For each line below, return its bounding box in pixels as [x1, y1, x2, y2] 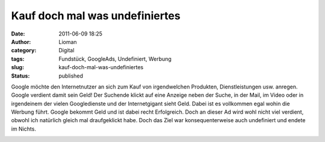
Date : [11, 30, 25, 37]
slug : [11, 64, 24, 71]
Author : [11, 38, 31, 45]
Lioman [58, 38, 78, 45]
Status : [11, 72, 30, 79]
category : [11, 47, 37, 54]
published [58, 72, 84, 79]
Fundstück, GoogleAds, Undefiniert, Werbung [58, 55, 172, 63]
